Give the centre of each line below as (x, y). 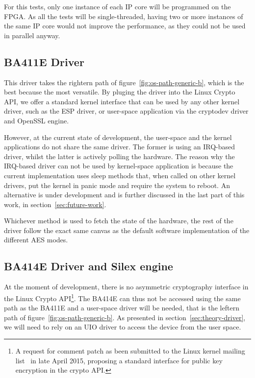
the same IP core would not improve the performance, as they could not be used (125, 26)
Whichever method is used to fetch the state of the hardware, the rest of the (119, 221)
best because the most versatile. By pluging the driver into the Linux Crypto (120, 92)
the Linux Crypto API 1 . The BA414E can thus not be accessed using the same (122, 297)
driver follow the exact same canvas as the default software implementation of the (127, 230)
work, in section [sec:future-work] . (55, 204)
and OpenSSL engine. (37, 120)
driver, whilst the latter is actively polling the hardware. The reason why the (119, 156)
